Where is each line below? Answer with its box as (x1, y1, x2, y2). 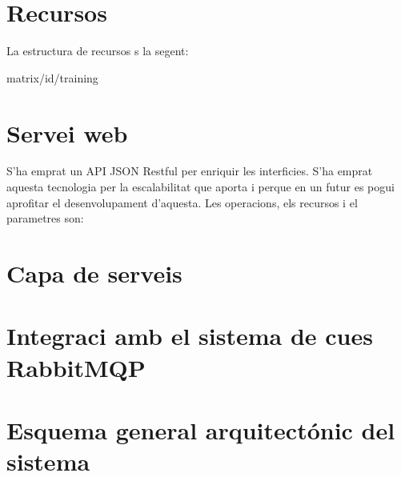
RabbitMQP (6, 351, 146, 383)
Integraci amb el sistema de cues (6, 319, 373, 352)
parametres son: (6, 210, 84, 226)
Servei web (6, 116, 128, 149)
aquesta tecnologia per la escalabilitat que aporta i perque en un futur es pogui (6, 178, 395, 195)
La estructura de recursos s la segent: (6, 42, 189, 59)
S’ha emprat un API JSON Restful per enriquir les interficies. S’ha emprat (6, 162, 373, 179)
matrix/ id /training (6, 69, 98, 86)
